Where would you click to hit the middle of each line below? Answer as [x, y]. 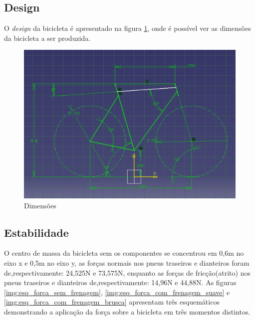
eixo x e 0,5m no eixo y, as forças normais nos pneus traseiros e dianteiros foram [127, 263]
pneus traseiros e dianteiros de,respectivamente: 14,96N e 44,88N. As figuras [120, 282]
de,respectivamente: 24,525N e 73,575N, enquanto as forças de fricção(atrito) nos [127, 272]
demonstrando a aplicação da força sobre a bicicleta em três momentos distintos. [127, 312]
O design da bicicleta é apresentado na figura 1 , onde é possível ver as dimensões [127, 28]
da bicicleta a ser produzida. [47, 38]
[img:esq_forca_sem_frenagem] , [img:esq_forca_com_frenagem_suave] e [117, 292]
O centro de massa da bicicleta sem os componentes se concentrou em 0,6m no [124, 253]
